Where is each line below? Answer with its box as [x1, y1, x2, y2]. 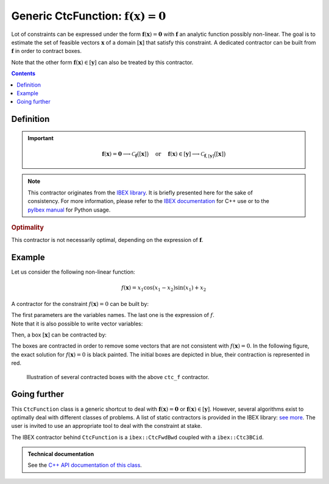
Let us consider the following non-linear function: [11, 268, 135, 276]
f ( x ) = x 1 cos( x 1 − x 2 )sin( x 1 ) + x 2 [121, 284, 207, 293]
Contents [11, 70, 36, 77]
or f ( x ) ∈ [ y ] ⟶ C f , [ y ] [155, 150, 214, 158]
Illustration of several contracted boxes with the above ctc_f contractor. [26, 373, 210, 380]
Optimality [11, 223, 44, 232]
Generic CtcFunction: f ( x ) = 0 [11, 9, 166, 23]
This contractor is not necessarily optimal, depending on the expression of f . [11, 237, 203, 244]
